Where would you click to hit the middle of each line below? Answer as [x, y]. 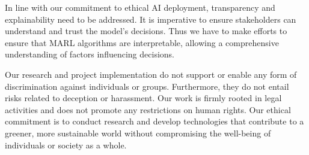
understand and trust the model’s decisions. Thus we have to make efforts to [146, 31]
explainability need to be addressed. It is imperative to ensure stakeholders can [151, 19]
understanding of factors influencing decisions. [90, 54]
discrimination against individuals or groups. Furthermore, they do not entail [147, 86]
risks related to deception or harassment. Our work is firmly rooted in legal [143, 98]
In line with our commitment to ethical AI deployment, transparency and [140, 7]
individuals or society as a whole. [66, 145]
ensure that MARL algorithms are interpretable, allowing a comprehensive [142, 42]
